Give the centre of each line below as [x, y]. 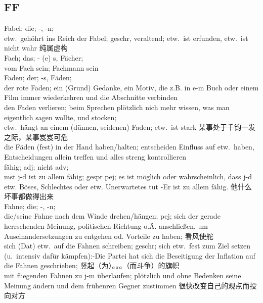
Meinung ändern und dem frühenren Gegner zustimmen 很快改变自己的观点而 [127, 285]
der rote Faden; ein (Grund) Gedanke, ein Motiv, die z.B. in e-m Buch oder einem [131, 87]
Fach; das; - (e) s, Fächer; [44, 57]
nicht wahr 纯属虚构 [36, 48]
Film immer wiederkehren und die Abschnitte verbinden [91, 97]
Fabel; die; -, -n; [29, 28]
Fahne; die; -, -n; [30, 206]
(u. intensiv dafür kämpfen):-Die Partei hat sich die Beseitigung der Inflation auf [130, 255]
